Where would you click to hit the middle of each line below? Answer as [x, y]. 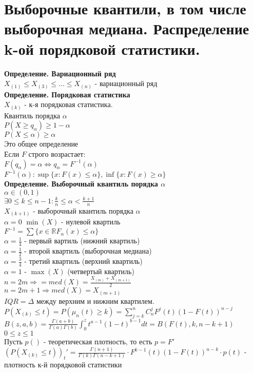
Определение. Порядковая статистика [67, 94]
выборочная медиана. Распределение [127, 28]
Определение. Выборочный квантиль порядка [81, 183]
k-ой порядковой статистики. [102, 48]
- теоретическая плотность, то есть [98, 341]
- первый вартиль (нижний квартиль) [82, 241]
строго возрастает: [57, 153]
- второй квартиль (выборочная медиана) [88, 251]
